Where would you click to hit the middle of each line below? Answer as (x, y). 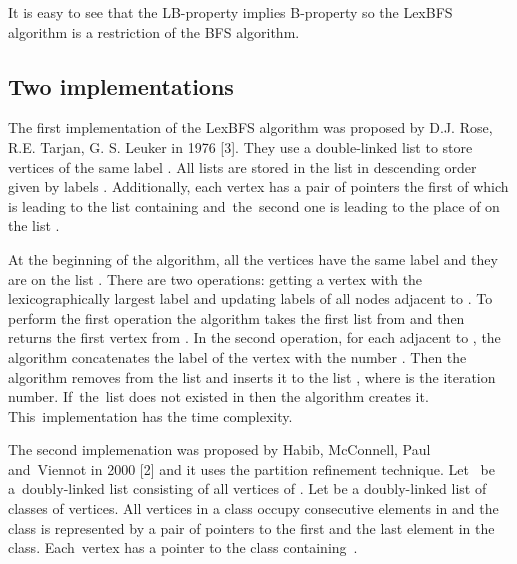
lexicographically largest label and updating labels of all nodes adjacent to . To (250, 298)
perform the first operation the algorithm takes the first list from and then (236, 317)
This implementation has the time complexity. (150, 415)
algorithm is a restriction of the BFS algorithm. (154, 31)
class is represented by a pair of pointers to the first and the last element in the (251, 527)
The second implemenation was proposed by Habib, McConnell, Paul (219, 449)
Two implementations (121, 85)
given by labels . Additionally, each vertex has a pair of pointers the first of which (258, 186)
